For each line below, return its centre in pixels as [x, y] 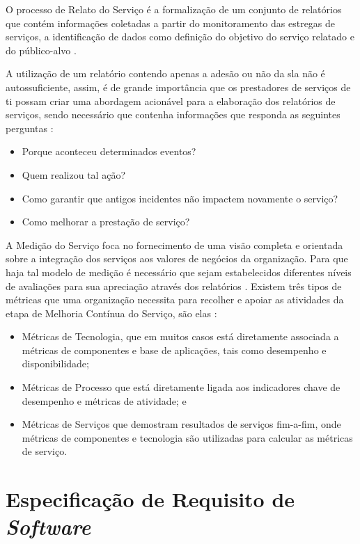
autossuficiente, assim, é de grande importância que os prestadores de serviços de [178, 87]
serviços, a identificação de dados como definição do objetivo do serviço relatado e [180, 37]
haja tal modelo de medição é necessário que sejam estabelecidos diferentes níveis [179, 272]
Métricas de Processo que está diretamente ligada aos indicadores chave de [181, 387]
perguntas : [30, 128]
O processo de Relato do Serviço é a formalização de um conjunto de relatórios [174, 9]
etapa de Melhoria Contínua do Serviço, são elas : [111, 313]
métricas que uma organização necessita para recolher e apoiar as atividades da [175, 299]
